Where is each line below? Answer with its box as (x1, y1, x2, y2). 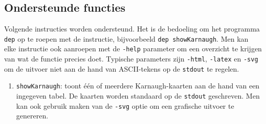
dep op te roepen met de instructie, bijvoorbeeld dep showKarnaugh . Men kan (4, 33, 249, 44)
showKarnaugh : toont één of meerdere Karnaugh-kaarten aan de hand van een (16, 80, 260, 91)
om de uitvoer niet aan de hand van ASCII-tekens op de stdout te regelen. (4, 63, 239, 74)
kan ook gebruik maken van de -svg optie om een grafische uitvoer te (16, 100, 234, 111)
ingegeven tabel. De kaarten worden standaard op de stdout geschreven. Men (16, 90, 260, 101)
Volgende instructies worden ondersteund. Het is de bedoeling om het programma (4, 23, 260, 34)
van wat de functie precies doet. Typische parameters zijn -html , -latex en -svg (4, 53, 258, 64)
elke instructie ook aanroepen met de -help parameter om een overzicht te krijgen (4, 43, 262, 54)
